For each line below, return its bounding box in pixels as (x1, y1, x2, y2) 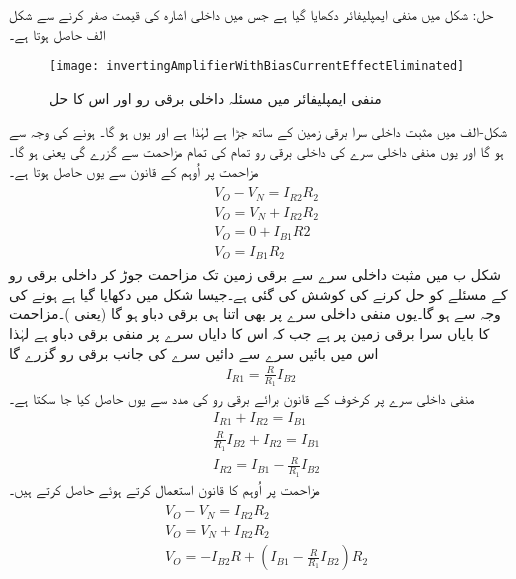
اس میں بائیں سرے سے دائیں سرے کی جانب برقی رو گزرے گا (9, 342, 379, 363)
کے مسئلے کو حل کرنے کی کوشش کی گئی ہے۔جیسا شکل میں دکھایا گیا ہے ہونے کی (9, 283, 508, 304)
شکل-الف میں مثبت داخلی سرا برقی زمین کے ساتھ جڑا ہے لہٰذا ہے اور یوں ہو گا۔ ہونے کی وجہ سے (9, 121, 508, 142)
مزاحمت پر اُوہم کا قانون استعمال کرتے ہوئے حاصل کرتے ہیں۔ (9, 478, 320, 499)
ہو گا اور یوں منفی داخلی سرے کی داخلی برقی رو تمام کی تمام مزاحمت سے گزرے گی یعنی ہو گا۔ (9, 141, 504, 162)
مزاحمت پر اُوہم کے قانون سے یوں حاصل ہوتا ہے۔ (9, 160, 259, 181)
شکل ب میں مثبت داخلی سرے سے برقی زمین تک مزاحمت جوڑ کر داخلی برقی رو (9, 264, 501, 285)
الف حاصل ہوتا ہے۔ (9, 23, 106, 44)
